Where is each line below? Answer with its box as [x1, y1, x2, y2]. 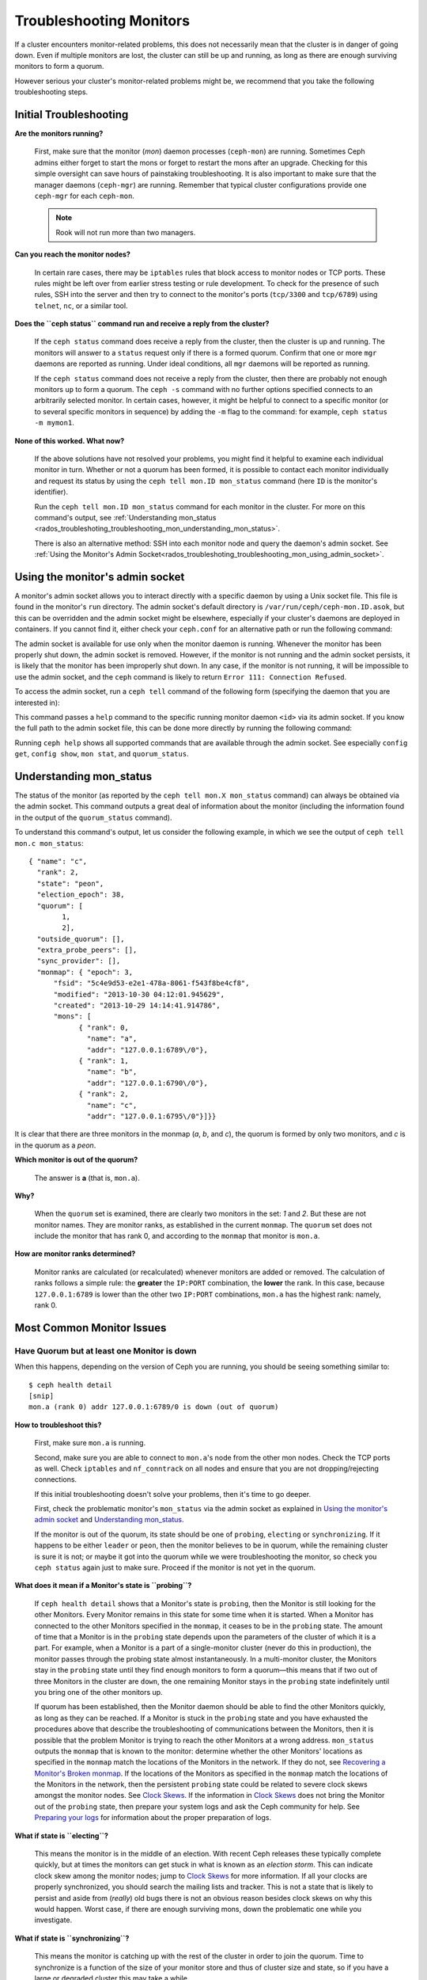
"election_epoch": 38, [36, 890, 125, 899]
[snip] [28, 1391, 55, 1400]
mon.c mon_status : [14, 838, 84, 847]
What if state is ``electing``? [14, 1830, 108, 1841]
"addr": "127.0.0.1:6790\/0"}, [87, 1078, 209, 1087]
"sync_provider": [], [36, 957, 121, 965]
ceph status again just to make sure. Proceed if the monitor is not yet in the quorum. [34, 1563, 316, 1572]
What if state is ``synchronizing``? [14, 1933, 130, 1943]
